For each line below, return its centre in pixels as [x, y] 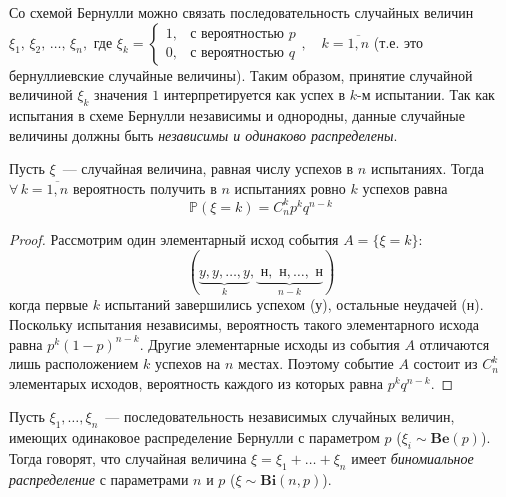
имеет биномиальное [412, 457]
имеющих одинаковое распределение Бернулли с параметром [194, 437]
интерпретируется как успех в [254, 94]
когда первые [49, 304]
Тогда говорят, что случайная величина [128, 457]
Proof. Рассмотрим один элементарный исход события [174, 238]
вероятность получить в [144, 187]
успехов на [188, 363]
